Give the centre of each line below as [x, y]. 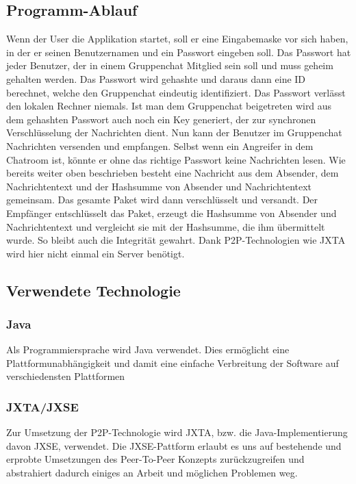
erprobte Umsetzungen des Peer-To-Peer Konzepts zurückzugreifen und [155, 459]
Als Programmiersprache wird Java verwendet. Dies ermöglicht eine [148, 349]
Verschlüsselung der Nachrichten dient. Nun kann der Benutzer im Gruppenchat [174, 132]
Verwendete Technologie [93, 290]
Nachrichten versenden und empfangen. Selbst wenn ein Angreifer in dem [160, 145]
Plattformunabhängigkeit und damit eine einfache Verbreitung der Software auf [173, 362]
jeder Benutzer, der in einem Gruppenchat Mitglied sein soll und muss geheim [170, 65]
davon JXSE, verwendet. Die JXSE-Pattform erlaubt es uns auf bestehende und [174, 445]
